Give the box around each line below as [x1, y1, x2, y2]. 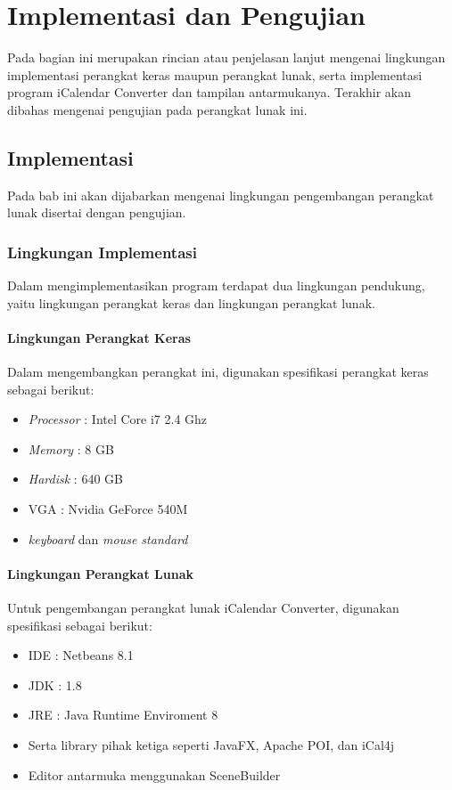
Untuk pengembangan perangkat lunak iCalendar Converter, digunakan [7, 599, 399, 617]
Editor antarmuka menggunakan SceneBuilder [28, 765, 281, 784]
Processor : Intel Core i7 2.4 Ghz [28, 410, 208, 428]
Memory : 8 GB [28, 439, 114, 458]
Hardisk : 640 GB [28, 469, 123, 488]
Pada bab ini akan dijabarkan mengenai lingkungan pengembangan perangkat [7, 185, 434, 204]
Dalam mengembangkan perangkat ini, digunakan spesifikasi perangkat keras [7, 362, 429, 381]
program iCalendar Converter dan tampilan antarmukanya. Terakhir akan [7, 83, 412, 102]
